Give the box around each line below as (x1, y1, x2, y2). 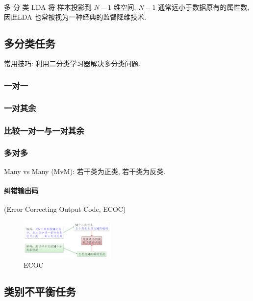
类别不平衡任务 (4, 283, 76, 299)
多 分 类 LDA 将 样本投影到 (4, 2, 92, 12)
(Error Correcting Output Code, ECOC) (4, 204, 126, 214)
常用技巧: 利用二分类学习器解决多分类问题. (4, 58, 141, 69)
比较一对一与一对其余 (4, 124, 84, 136)
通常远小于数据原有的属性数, (158, 2, 250, 12)
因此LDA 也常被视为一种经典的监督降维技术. (4, 11, 147, 22)
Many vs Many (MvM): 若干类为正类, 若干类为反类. (4, 166, 166, 176)
